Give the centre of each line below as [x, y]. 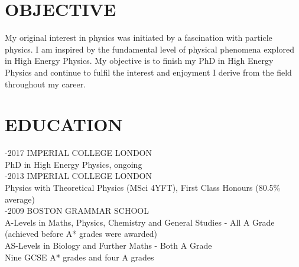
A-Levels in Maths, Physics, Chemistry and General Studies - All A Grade [140, 222]
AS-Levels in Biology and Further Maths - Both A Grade [108, 245]
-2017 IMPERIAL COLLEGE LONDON [79, 153]
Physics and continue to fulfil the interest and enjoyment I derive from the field [148, 72]
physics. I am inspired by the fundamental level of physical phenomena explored [150, 49]
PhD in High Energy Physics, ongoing [74, 164]
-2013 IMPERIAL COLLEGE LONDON [79, 176]
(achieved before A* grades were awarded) [81, 234]
